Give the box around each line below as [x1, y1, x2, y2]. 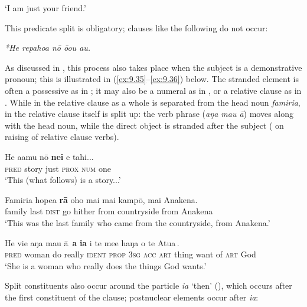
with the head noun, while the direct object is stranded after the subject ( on [5, 119, 284, 131]
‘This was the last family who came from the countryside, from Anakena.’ [5, 216, 270, 228]
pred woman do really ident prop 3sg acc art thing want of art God [5, 248, 256, 260]
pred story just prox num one [5, 162, 111, 174]
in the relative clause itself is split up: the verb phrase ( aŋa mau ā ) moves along [5, 107, 294, 120]
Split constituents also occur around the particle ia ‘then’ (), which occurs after [5, 279, 292, 292]
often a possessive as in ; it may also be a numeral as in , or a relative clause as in [5, 84, 302, 96]
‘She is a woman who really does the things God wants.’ [5, 259, 207, 272]
